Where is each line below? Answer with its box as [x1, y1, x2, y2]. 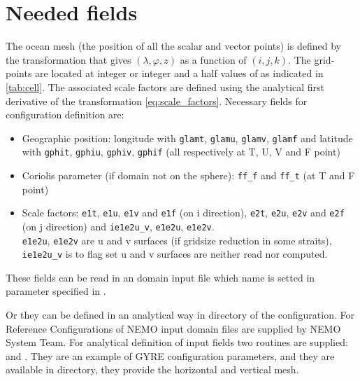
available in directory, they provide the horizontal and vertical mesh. [6, 362, 299, 377]
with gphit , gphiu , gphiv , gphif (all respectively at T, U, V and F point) [22, 144, 340, 159]
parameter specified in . [6, 284, 106, 298]
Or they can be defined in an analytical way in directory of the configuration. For [6, 307, 354, 322]
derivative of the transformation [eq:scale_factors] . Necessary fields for [6, 93, 308, 108]
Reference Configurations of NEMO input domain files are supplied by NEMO [6, 321, 341, 335]
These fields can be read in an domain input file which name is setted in [6, 270, 315, 284]
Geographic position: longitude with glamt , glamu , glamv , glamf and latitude [22, 130, 353, 145]
